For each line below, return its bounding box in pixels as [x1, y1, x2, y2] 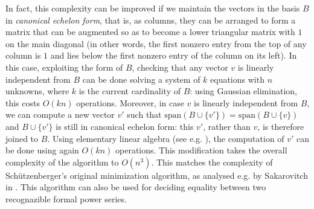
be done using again [5, 144, 79, 156]
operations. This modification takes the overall [115, 144, 287, 156]
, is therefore [257, 120, 304, 132]
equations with [210, 72, 264, 85]
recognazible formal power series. [5, 192, 127, 205]
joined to [5, 132, 39, 144]
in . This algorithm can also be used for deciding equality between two [5, 181, 266, 193]
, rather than [203, 120, 251, 132]
